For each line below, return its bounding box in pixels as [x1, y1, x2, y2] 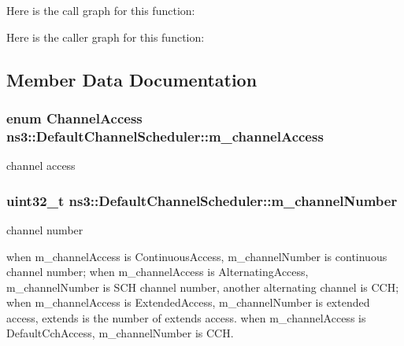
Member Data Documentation [6, 67, 258, 91]
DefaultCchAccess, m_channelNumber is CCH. [6, 325, 234, 341]
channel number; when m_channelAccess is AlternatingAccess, [6, 263, 309, 280]
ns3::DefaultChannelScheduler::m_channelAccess [6, 126, 324, 145]
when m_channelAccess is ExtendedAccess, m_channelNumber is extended [6, 294, 370, 311]
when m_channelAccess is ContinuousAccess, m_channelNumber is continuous [6, 248, 387, 264]
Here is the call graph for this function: [6, 2, 195, 18]
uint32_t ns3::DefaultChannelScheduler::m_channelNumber [6, 190, 398, 210]
